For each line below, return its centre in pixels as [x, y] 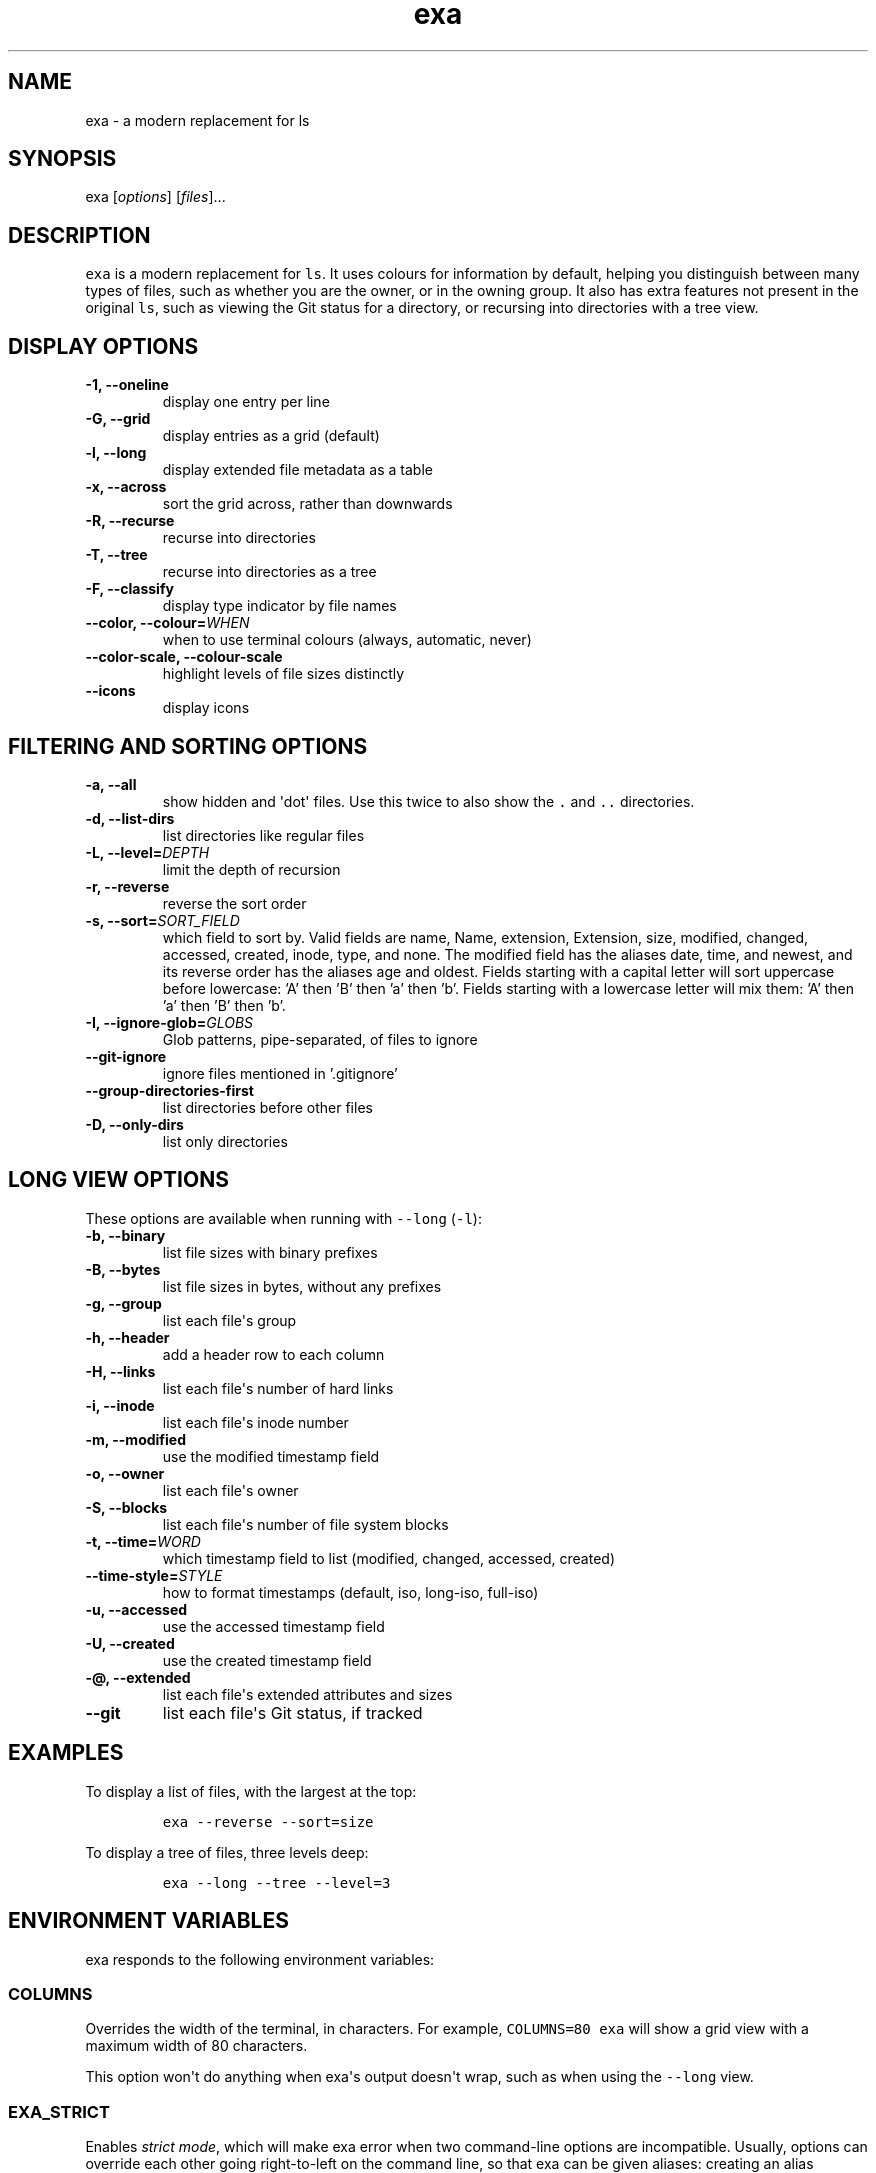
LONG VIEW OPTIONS [118, 1180]
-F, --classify [129, 589]
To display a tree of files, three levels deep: [227, 1852]
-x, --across [126, 487]
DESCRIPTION [79, 235]
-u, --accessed [136, 1609]
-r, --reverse [127, 886]
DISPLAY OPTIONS [103, 346]
